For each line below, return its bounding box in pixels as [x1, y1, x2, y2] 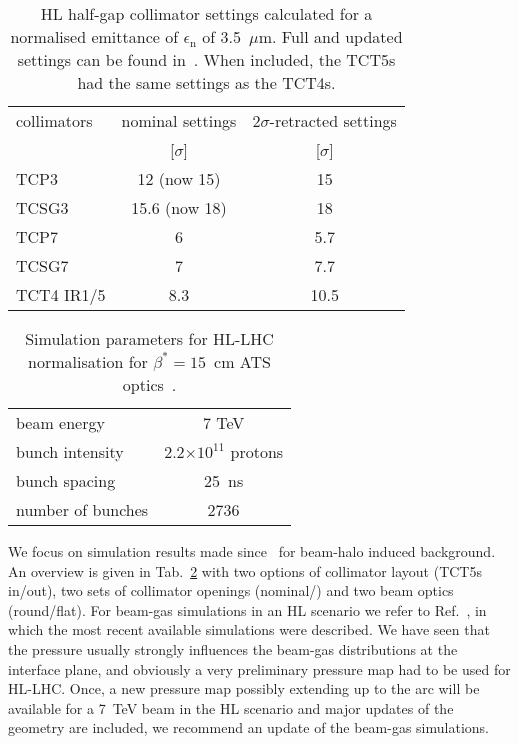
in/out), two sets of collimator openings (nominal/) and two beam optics [8, 580, 454, 601]
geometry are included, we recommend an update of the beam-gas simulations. [8, 717, 489, 738]
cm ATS [214, 350, 271, 373]
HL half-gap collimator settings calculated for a [40, 2, 373, 25]
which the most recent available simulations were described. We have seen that [8, 619, 490, 640]
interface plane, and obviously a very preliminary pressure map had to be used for [8, 658, 511, 679]
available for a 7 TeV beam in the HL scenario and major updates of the [8, 697, 454, 718]
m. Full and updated [258, 25, 403, 48]
